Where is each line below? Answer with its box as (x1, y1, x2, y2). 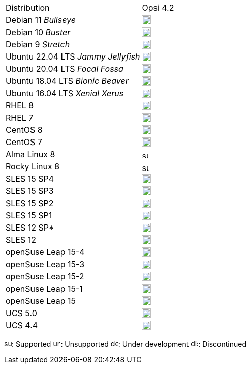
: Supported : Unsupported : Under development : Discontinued (12, 339, 247, 348)
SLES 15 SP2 (6, 198, 54, 208)
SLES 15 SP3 (6, 186, 54, 196)
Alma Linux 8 (6, 149, 55, 159)
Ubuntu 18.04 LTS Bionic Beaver (6, 76, 129, 86)
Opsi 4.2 (142, 3, 174, 13)
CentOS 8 (6, 125, 43, 135)
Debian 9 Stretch (6, 39, 70, 49)
